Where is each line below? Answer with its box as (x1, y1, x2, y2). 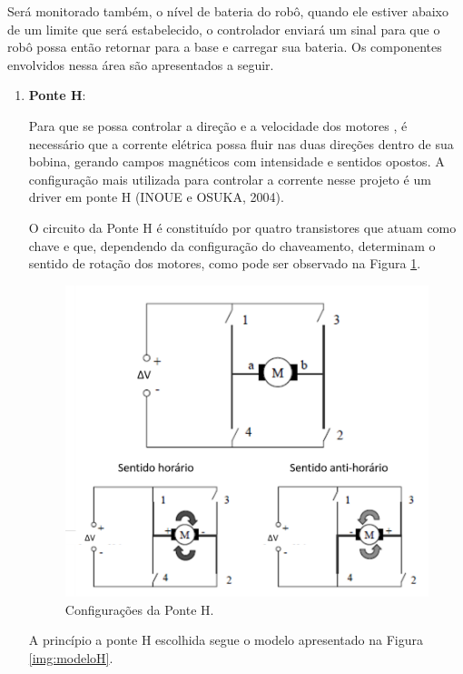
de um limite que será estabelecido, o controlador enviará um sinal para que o (7, 19, 440, 38)
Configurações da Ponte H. (64, 599, 214, 619)
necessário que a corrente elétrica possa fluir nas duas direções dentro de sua (28, 134, 454, 153)
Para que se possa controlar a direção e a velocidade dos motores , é (28, 116, 408, 135)
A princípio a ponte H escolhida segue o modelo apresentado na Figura (28, 630, 423, 649)
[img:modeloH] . (28, 648, 113, 667)
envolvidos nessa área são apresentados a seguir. (7, 55, 274, 74)
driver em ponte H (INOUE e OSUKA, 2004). (28, 187, 284, 206)
